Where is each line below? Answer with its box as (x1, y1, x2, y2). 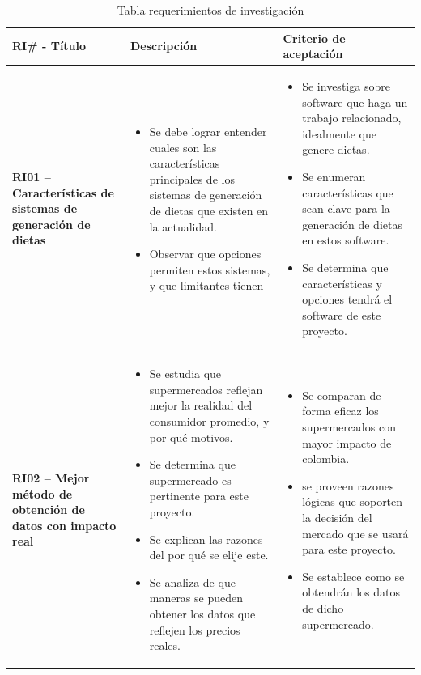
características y (302, 274, 382, 291)
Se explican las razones (149, 530, 263, 547)
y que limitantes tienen (149, 277, 264, 294)
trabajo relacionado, (302, 109, 402, 126)
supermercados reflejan (149, 380, 263, 397)
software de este (302, 306, 381, 323)
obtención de (12, 501, 85, 518)
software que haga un (302, 93, 408, 110)
